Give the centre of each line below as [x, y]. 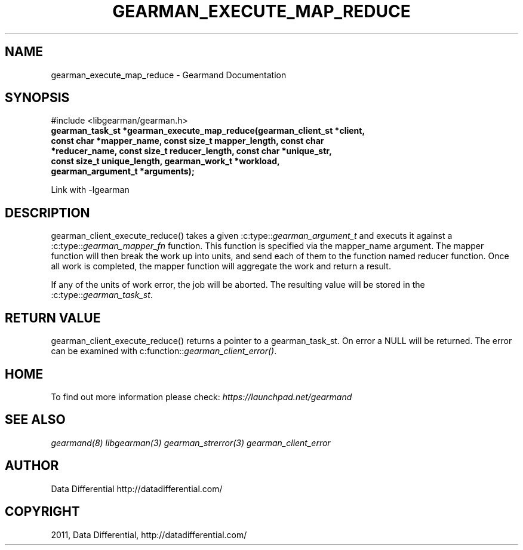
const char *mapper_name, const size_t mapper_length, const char [187, 141]
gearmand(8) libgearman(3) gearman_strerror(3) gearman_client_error [191, 443]
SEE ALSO [35, 420]
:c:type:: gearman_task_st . [102, 295]
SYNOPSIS [37, 98]
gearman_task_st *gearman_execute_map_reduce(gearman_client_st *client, [208, 131]
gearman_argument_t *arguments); [123, 171]
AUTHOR [32, 466]
